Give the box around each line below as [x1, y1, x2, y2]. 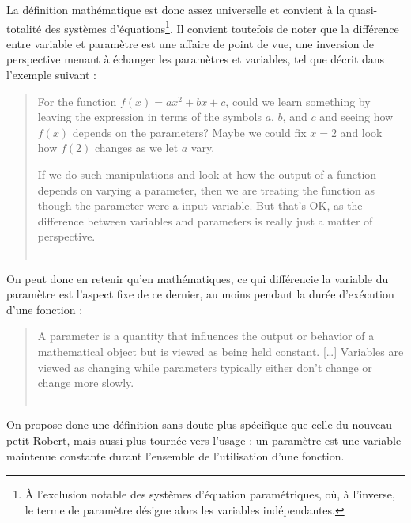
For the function [37, 93, 117, 109]
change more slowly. [37, 374, 134, 391]
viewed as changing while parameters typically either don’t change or [37, 358, 372, 375]
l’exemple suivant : [6, 66, 97, 83]
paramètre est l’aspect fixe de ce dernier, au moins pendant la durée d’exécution [6, 286, 394, 302]
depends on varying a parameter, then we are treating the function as [37, 181, 375, 198]
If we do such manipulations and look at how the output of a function [37, 166, 377, 182]
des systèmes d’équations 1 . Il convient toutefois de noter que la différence [44, 17, 399, 36]
